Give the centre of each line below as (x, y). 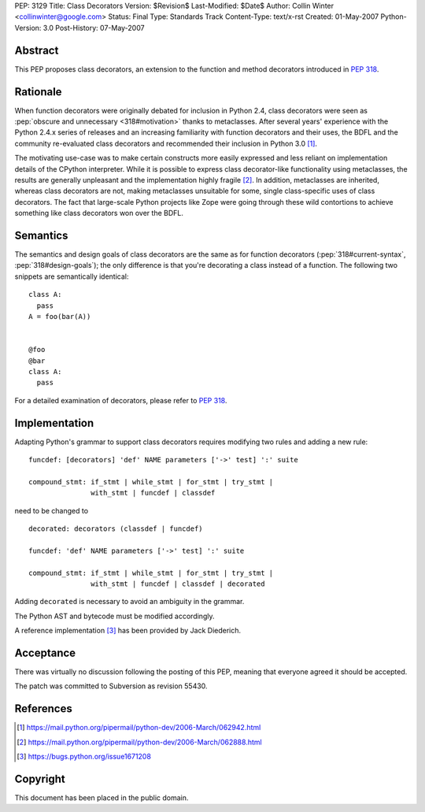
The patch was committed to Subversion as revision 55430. (111, 686)
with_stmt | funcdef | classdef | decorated (178, 584)
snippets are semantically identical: (72, 276)
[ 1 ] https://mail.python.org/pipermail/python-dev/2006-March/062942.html (139, 728)
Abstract (37, 50)
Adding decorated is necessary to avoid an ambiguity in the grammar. (129, 602)
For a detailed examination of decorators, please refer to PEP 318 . (121, 400)
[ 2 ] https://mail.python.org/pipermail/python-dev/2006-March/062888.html (140, 742)
